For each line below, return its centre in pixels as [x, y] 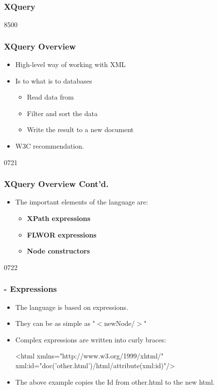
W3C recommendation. [50, 146]
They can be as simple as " [55, 323]
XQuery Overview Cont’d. [56, 184]
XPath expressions [59, 218]
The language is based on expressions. [72, 307]
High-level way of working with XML [70, 64]
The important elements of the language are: [82, 202]
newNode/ [119, 323]
